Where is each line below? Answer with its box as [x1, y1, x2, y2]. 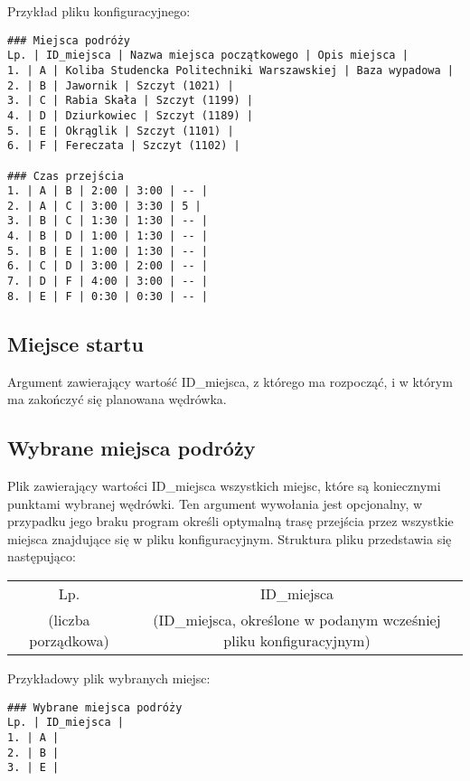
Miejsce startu [7, 329, 144, 357]
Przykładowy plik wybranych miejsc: [7, 668, 211, 687]
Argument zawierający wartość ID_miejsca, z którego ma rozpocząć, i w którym [7, 372, 453, 390]
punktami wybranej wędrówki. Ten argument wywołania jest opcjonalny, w [7, 494, 423, 513]
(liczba [48, 608, 90, 630]
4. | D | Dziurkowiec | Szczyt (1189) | [7, 108, 254, 122]
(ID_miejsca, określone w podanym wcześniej [153, 608, 441, 630]
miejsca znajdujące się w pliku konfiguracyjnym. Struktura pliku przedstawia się [7, 529, 452, 548]
